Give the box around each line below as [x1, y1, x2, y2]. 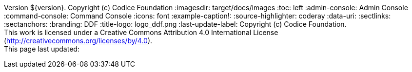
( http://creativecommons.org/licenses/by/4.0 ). [4, 36, 153, 45]
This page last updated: [4, 45, 79, 53]
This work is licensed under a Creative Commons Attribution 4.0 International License [4, 28, 278, 36]
